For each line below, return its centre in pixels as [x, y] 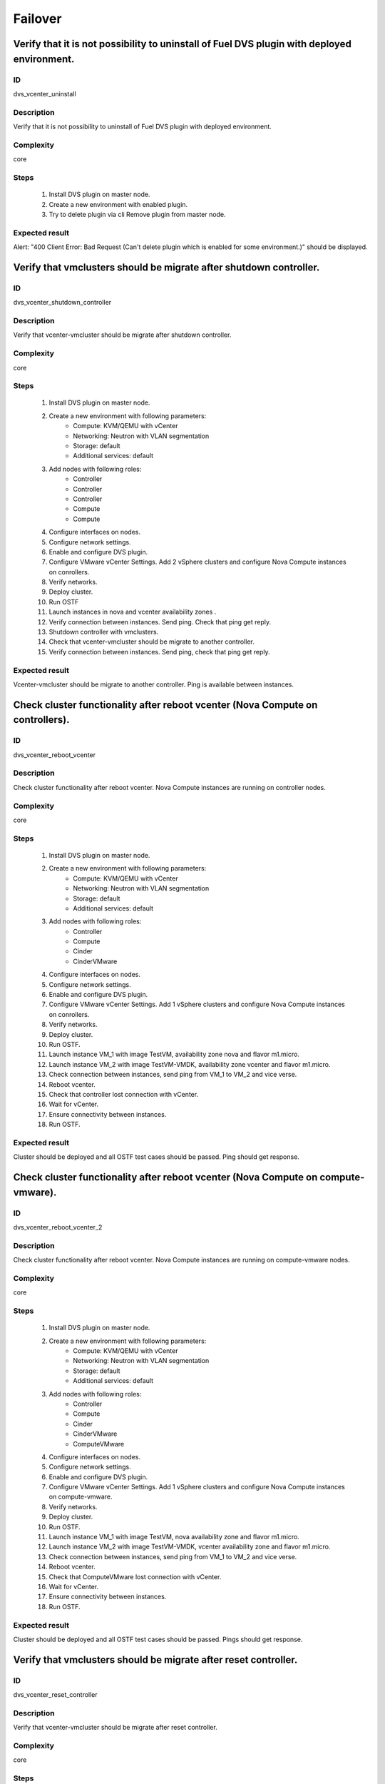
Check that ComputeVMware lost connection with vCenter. [135, 1576]
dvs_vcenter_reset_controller [55, 1695]
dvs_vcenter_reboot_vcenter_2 [58, 1227]
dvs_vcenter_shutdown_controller [62, 303]
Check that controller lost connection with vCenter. [124, 1094]
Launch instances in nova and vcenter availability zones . [133, 612]
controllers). [42, 720]
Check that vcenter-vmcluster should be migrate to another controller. [152, 642]
